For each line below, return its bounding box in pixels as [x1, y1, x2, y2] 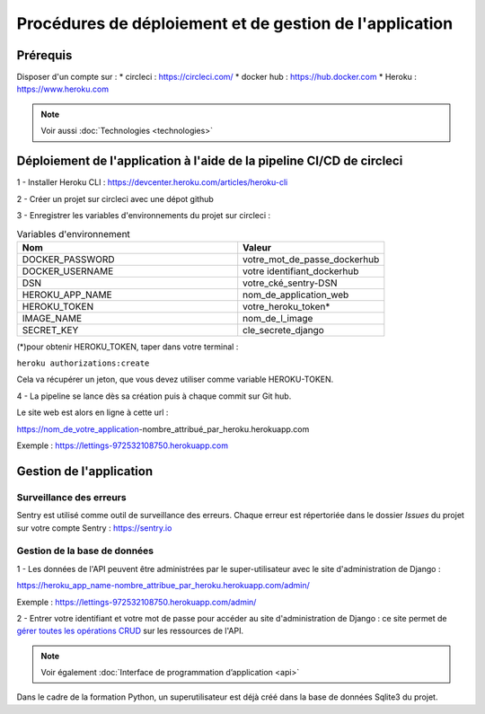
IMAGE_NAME [22, 312, 83, 324]
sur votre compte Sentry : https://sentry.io [16, 522, 172, 533]
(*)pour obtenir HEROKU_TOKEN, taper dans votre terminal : [16, 341, 239, 352]
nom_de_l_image [242, 312, 313, 324]
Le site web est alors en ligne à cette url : [16, 407, 169, 418]
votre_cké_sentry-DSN [242, 277, 338, 289]
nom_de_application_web [242, 288, 349, 301]
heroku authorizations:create [16, 358, 150, 368]
